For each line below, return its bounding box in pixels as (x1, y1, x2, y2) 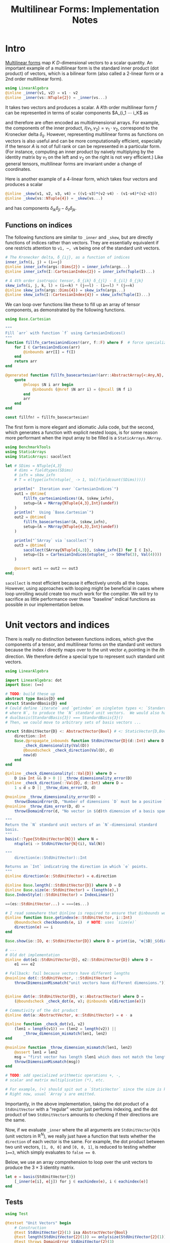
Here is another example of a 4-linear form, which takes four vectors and (5, 176, 158, 182)
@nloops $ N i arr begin (23, 382, 73, 387)
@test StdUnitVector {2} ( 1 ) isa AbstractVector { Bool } (14, 1230, 128, 1235)
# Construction (14, 1225, 47, 1230)
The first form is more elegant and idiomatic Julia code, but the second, (5, 424, 155, 430)
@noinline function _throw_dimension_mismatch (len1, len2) (5, 1045, 133, 1050)
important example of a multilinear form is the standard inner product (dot (5, 65, 159, 71)
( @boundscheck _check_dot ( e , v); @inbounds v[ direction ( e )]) (14, 999, 146, 1004)
